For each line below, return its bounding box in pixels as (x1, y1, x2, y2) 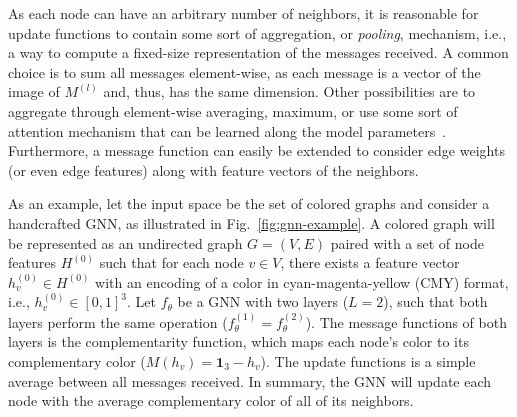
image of (8, 81, 60, 102)
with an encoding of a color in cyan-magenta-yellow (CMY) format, (95, 271, 509, 292)
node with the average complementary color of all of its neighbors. (8, 390, 414, 411)
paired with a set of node (330, 232, 484, 253)
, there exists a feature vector (280, 252, 460, 273)
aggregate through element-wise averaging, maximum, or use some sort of (8, 100, 458, 121)
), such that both (383, 291, 488, 312)
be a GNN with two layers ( (177, 291, 349, 312)
